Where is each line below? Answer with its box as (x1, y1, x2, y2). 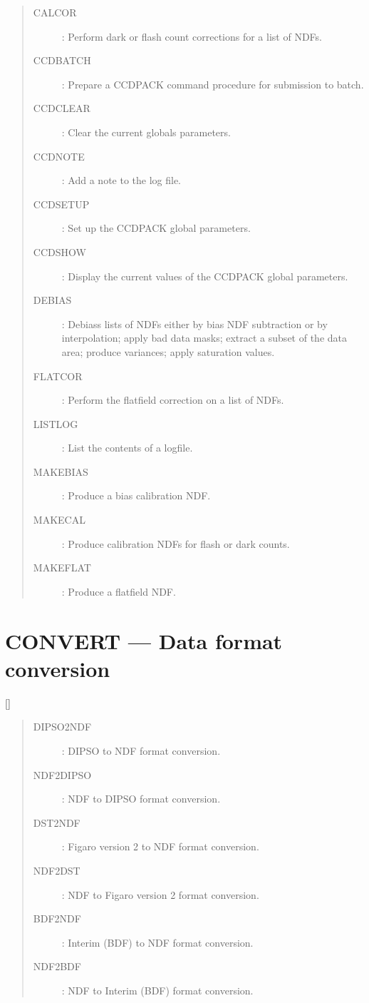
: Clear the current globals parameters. (61, 124, 231, 139)
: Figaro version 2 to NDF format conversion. (61, 839, 259, 854)
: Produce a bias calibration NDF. (61, 488, 211, 503)
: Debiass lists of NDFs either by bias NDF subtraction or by (61, 316, 328, 331)
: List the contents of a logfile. (61, 440, 193, 455)
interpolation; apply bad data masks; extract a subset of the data (61, 330, 347, 345)
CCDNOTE (33, 148, 85, 163)
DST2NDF (33, 815, 80, 830)
